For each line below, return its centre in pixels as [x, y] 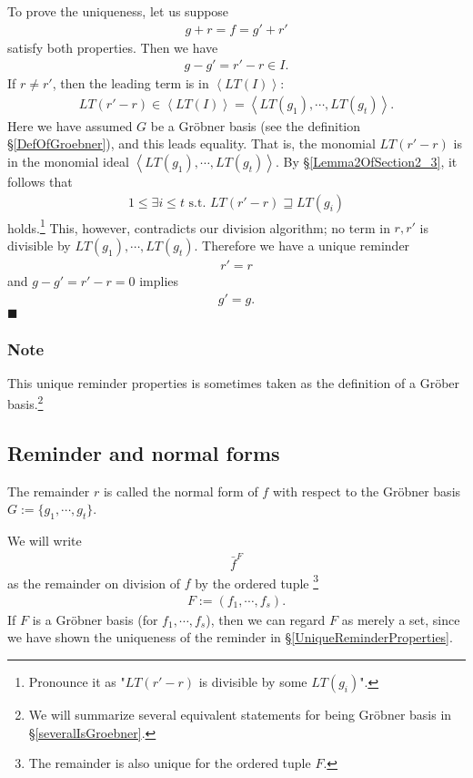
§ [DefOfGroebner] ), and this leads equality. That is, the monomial [191, 143]
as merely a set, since [401, 619]
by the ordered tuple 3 [257, 581]
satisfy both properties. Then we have [113, 47]
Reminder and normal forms [144, 453]
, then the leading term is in [131, 83]
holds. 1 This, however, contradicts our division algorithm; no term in [199, 226]
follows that [40, 182]
